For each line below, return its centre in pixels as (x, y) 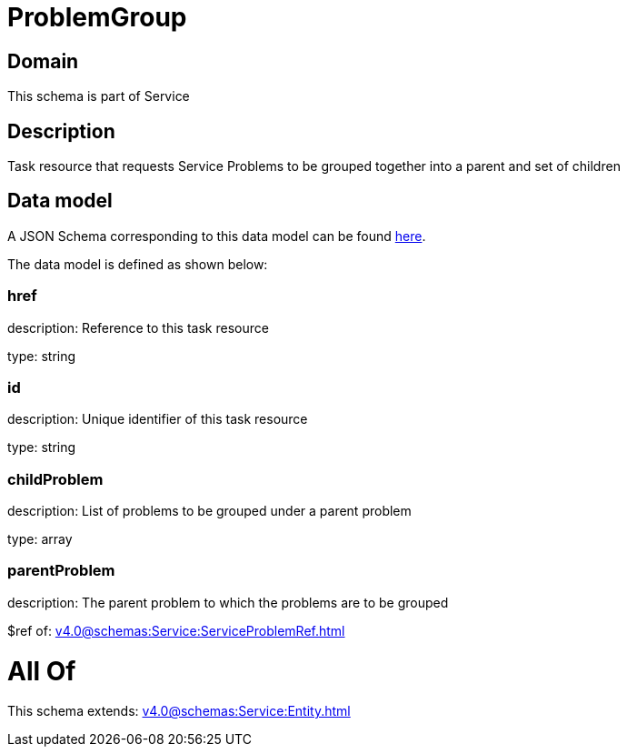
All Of (42, 671)
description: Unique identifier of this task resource (158, 419)
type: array (40, 539)
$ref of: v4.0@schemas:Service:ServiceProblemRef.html (176, 630)
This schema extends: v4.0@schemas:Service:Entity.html (179, 711)
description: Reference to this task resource (138, 327)
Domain (43, 61)
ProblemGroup (97, 17)
